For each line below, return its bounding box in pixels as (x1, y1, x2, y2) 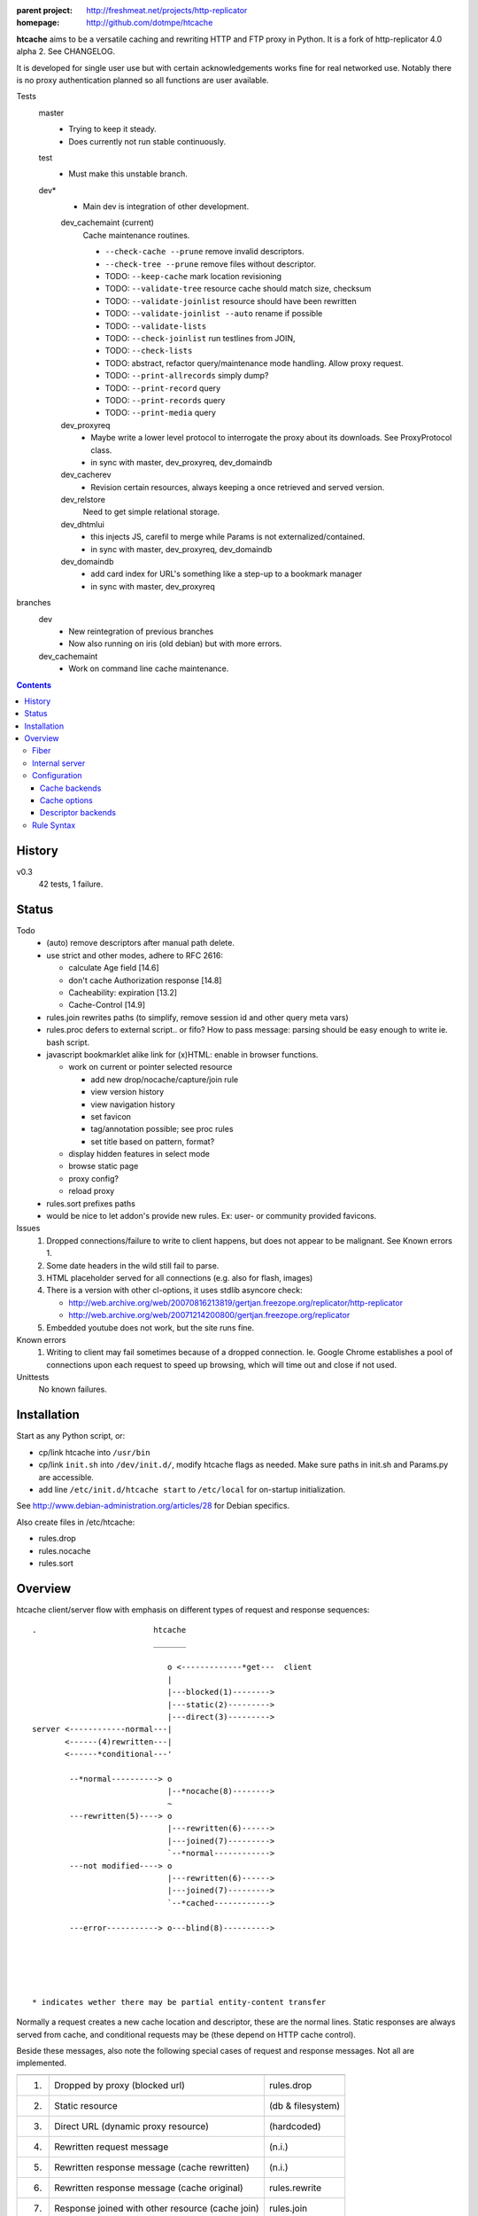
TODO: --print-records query (104, 394, 226, 405)
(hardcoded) (268, 2119, 321, 2132)
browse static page (68, 1161, 139, 1172)
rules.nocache (38, 1545, 91, 1556)
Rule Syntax (32, 820, 76, 831)
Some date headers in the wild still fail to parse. (46, 1260, 220, 1271)
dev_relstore (60, 495, 106, 505)
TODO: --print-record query (104, 382, 221, 394)
